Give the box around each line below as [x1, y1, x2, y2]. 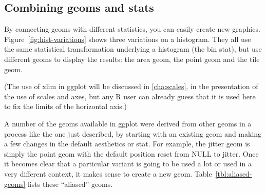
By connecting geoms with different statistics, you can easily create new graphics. [4, 24, 260, 34]
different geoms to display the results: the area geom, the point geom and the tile [4, 53, 260, 64]
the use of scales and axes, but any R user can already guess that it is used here [4, 91, 256, 101]
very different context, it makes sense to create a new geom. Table [4, 168, 212, 179]
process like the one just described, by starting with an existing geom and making [4, 128, 262, 139]
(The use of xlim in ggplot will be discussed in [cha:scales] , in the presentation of [4, 81, 258, 92]
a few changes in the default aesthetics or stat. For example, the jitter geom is [4, 138, 250, 149]
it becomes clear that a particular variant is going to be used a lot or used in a [4, 158, 252, 169]
